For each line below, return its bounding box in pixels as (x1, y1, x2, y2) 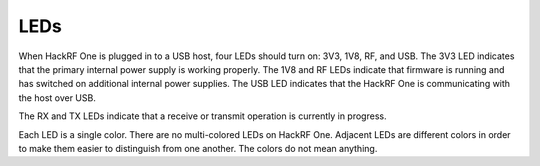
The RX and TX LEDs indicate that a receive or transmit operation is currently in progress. (18, 110, 387, 122)
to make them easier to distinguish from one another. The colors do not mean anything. (18, 142, 378, 154)
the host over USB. (18, 91, 97, 104)
